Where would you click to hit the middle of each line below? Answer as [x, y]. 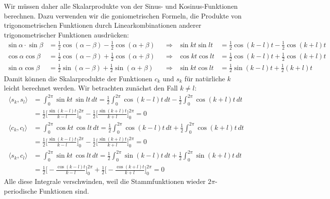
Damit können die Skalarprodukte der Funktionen [78, 78]
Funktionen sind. [64, 190]
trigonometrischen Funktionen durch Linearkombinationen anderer [103, 25]
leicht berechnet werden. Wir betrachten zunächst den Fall [91, 88]
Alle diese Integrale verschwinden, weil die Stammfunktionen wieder [105, 181]
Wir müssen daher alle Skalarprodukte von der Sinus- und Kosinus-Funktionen [121, 6]
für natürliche [205, 78]
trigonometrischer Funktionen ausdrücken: [66, 34]
